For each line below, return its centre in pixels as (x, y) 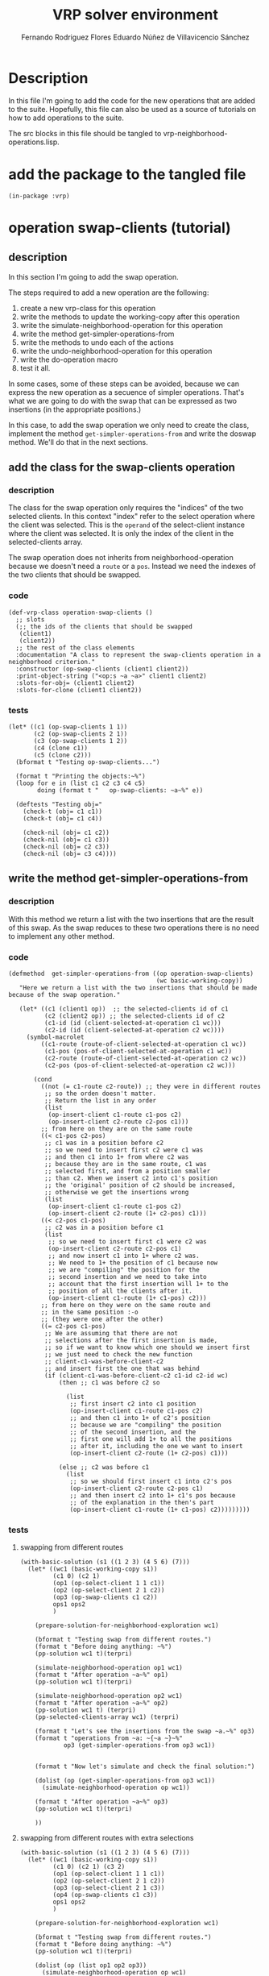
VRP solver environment (135, 15)
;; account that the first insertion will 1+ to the (138, 1284)
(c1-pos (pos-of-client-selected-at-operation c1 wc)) (138, 1051)
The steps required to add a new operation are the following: (109, 293)
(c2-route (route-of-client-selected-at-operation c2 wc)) (145, 1058)
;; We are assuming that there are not (111, 1333)
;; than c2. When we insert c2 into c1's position (131, 1178)
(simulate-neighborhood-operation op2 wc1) (109, 1696)
